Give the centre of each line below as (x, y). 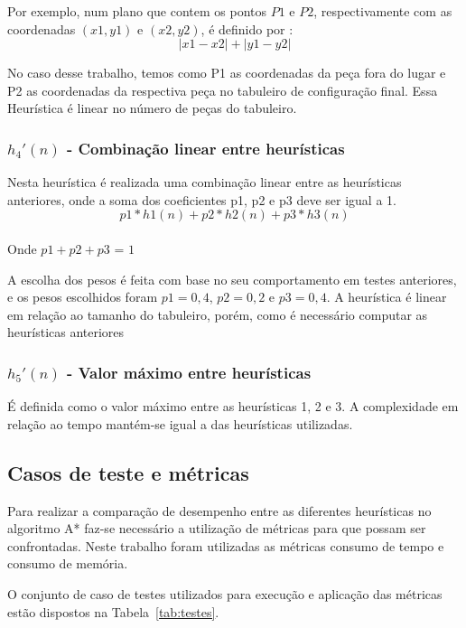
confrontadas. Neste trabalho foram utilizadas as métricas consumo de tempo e (226, 545)
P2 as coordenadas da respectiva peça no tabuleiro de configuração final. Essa (223, 90)
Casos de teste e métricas (128, 472)
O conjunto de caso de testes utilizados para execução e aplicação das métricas (225, 593)
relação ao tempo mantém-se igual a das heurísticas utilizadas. (180, 423)
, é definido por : (247, 28)
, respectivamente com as (383, 11)
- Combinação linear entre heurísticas (205, 148)
